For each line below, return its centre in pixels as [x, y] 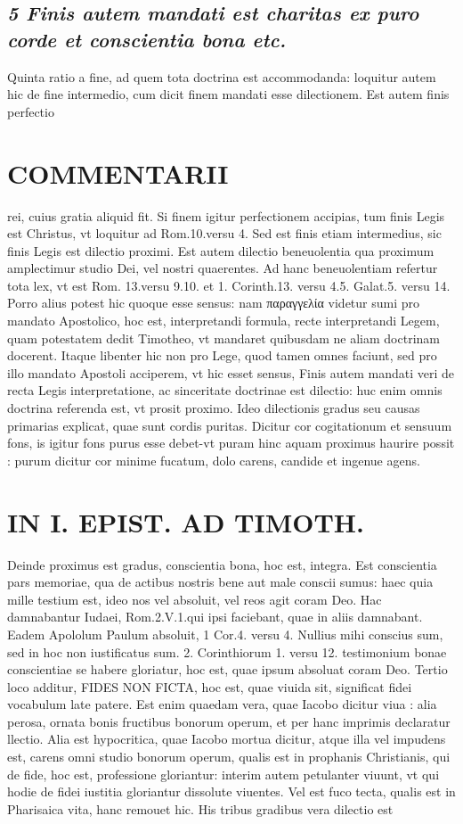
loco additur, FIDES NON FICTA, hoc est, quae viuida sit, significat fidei [210, 686]
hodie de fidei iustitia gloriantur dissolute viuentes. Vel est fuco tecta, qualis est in [231, 791]
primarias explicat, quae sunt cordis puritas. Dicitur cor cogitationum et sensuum [230, 425]
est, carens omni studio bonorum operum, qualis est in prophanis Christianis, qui [229, 757]
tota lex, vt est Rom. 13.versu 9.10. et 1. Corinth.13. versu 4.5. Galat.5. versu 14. [229, 285]
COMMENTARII [118, 173]
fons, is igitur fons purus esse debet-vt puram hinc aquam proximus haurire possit [231, 443]
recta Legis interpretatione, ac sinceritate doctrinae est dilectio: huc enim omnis [225, 390]
